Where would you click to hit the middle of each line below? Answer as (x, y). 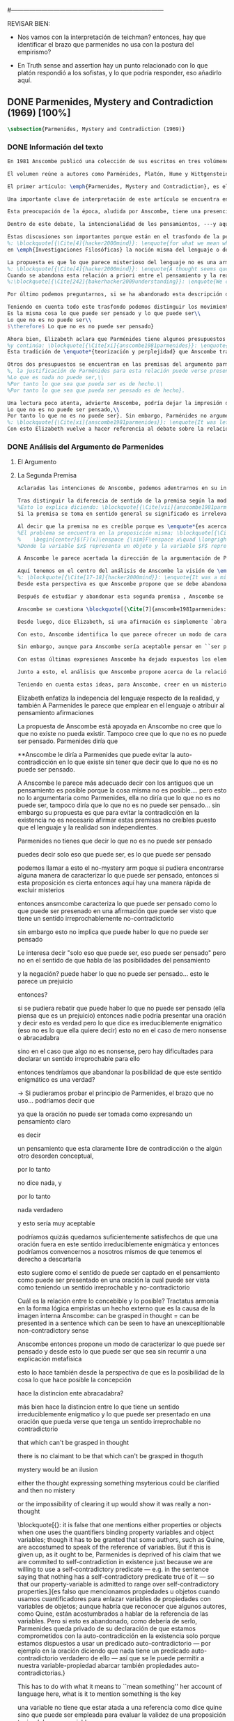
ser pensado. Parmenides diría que (68, 741)
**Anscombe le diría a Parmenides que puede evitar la (96, 754)
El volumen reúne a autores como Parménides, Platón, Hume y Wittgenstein (118, 174)
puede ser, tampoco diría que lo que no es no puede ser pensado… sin (119, 805)
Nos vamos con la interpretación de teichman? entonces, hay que (111, 37)
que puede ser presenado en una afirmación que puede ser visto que (117, 911)
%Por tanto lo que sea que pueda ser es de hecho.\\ (85, 384)
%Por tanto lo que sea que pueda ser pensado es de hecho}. (96, 390)
